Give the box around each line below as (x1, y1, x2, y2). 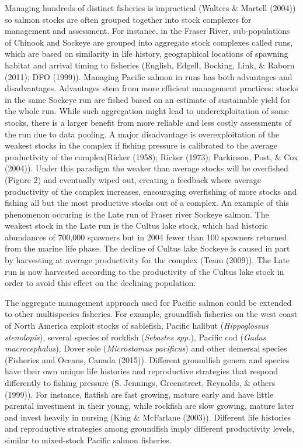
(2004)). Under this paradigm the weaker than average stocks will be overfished (5, 162, 288, 174)
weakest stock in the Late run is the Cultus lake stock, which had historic (5, 219, 269, 232)
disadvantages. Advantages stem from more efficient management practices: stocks (5, 82, 298, 94)
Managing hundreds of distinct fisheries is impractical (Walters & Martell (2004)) (5, 2, 296, 13)
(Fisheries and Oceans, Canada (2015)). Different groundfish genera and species (5, 353, 290, 366)
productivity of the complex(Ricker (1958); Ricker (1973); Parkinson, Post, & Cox (5, 150, 298, 163)
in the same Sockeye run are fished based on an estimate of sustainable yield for (5, 93, 291, 105)
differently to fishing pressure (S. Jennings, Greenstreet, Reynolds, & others (5, 377, 276, 388)
